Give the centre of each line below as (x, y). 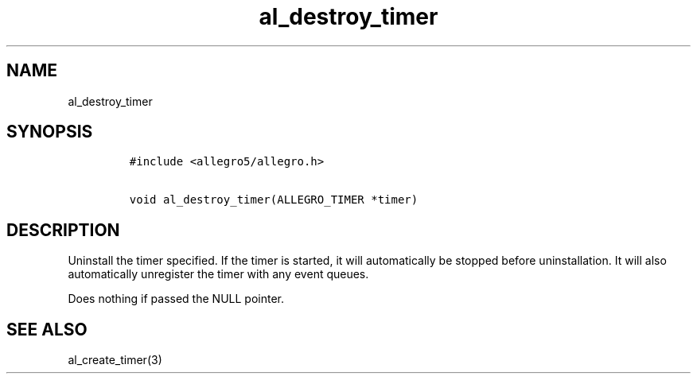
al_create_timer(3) (115, 360)
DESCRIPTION (63, 230)
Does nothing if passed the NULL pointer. (176, 299)
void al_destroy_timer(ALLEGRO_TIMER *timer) (274, 200)
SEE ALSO (47, 329)
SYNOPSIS (50, 132)
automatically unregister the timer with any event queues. (218, 274)
